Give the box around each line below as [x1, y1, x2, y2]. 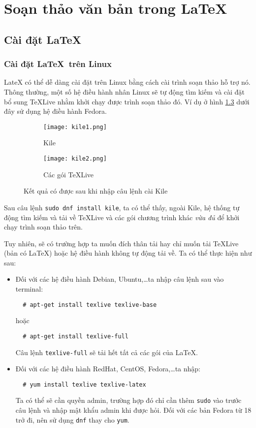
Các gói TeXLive [43, 169, 94, 179]
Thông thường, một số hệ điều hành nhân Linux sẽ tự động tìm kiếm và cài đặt [4, 86, 245, 97]
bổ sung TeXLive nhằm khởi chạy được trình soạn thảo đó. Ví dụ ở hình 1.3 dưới [4, 96, 250, 106]
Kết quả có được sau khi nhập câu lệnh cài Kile [24, 186, 168, 196]
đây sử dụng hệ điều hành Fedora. [4, 106, 107, 116]
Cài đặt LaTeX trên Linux [4, 58, 112, 70]
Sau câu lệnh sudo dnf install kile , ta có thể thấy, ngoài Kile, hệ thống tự [4, 202, 240, 212]
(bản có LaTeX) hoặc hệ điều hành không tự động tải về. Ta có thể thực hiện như [4, 248, 252, 258]
